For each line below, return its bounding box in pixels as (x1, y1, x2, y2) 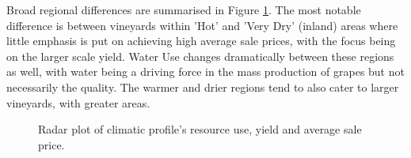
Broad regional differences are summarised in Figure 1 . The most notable (6, 2, 361, 17)
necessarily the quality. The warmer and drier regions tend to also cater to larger (6, 78, 399, 95)
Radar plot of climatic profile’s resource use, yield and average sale (38, 121, 362, 137)
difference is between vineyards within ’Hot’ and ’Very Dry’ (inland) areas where (6, 17, 398, 33)
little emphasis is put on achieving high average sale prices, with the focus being (6, 32, 396, 49)
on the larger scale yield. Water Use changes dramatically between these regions (6, 47, 394, 64)
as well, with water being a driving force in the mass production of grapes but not (6, 63, 405, 80)
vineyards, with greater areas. (6, 94, 150, 111)
